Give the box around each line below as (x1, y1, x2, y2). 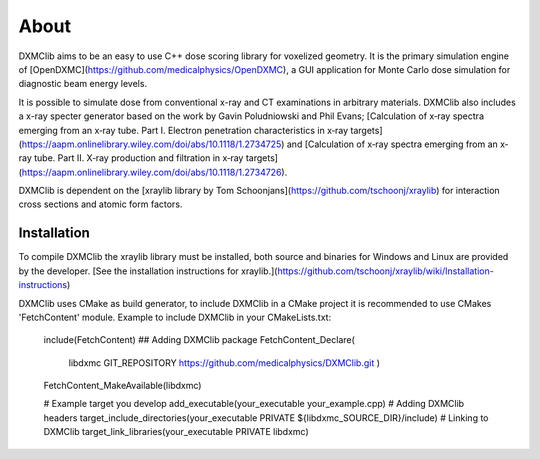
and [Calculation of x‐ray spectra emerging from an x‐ (286, 138, 509, 150)
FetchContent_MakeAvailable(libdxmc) (43, 380, 202, 392)
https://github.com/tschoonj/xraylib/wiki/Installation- (276, 265, 494, 277)
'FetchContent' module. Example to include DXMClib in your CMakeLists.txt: (18, 311, 332, 323)
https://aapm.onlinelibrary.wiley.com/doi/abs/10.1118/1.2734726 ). (21, 166, 288, 178)
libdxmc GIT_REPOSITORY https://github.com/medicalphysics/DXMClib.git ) (68, 356, 380, 369)
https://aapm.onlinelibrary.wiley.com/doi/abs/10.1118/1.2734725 (21, 138, 282, 150)
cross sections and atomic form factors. (18, 198, 183, 210)
